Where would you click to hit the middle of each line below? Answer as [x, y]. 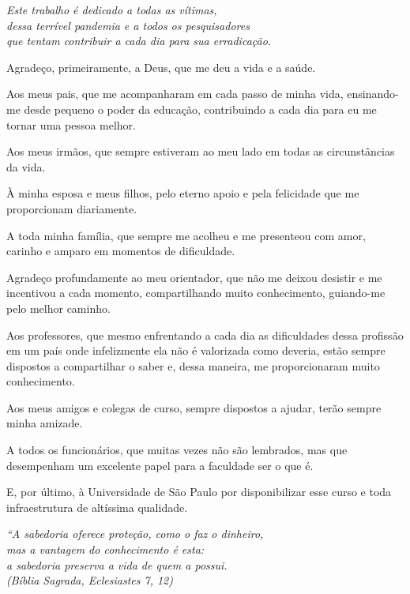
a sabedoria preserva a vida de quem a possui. [117, 564]
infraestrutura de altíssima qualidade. [97, 507]
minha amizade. [45, 423]
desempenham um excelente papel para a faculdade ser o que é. [160, 465]
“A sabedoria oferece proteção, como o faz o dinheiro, [135, 534]
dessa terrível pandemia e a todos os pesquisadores [128, 25]
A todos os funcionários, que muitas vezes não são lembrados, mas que [177, 450]
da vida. [26, 166]
